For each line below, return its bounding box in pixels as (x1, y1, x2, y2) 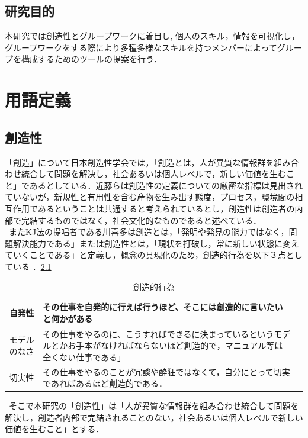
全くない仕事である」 (43, 350, 126, 363)
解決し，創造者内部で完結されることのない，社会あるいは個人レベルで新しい (5, 411, 303, 423)
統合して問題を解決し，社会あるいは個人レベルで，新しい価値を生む (21, 168, 287, 180)
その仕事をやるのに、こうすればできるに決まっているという (43, 327, 274, 340)
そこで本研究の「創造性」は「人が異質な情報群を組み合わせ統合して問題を (8, 400, 299, 412)
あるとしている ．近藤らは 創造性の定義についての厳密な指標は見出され (29, 179, 303, 191)
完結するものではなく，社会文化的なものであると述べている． (21, 214, 261, 226)
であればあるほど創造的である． (43, 377, 167, 389)
